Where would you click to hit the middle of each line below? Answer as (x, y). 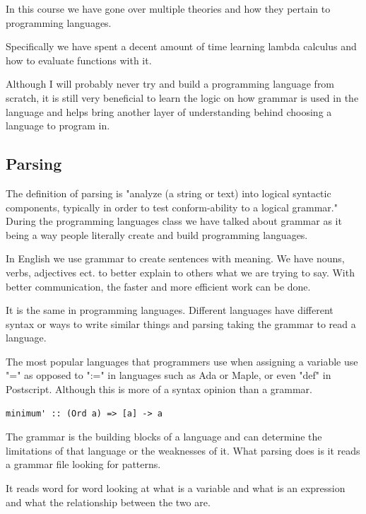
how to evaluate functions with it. (79, 60)
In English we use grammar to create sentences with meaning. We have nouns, (175, 258)
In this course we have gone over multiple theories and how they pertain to (168, 8)
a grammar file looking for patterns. (83, 464)
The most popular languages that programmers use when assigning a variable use (182, 361)
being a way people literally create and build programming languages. (157, 234)
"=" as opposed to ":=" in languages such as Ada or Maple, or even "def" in (169, 375)
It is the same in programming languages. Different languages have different (170, 310)
